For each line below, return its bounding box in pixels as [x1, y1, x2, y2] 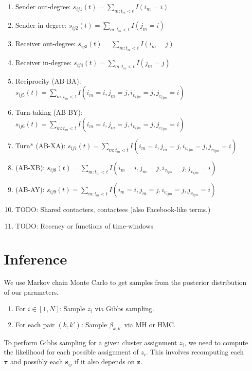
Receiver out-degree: [15, 38, 76, 49]
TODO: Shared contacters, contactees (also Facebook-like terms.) [15, 204, 211, 214]
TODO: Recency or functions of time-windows [15, 220, 154, 230]
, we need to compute [184, 337, 249, 347]
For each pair [15, 319, 55, 330]
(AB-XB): [15, 162, 45, 172]
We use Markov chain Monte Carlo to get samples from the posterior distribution [4, 277, 247, 287]
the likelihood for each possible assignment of [4, 347, 139, 357]
